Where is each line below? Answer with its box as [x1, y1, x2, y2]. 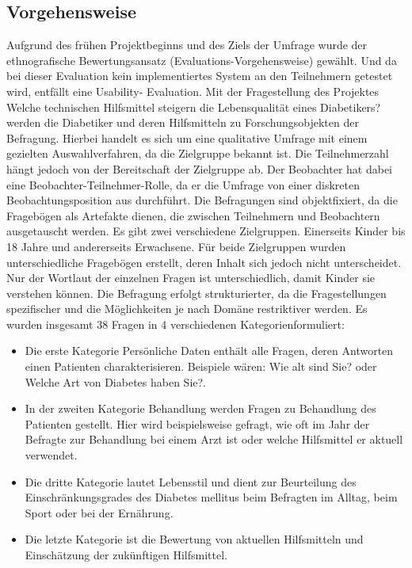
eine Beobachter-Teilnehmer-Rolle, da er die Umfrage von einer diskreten [6, 176, 360, 193]
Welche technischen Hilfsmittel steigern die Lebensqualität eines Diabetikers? [6, 98, 381, 115]
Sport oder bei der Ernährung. [25, 504, 174, 520]
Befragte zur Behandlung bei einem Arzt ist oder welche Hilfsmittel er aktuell [25, 431, 403, 448]
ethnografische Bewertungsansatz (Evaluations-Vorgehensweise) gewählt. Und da [6, 51, 397, 68]
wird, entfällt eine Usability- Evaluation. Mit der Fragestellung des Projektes [6, 82, 380, 99]
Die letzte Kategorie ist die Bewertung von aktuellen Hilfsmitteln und [25, 531, 364, 547]
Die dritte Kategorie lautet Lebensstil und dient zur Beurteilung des [25, 473, 357, 490]
